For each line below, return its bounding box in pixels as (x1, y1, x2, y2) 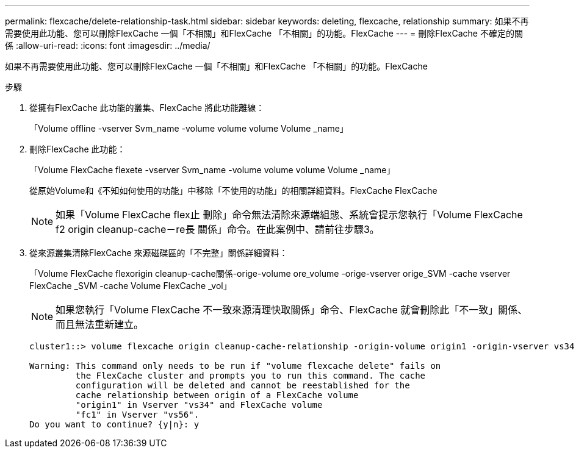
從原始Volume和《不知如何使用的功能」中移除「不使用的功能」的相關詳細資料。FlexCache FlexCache (29, 185, 437, 196)
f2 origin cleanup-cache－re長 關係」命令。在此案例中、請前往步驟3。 (56, 223, 380, 235)
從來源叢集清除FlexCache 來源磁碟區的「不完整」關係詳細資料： (29, 248, 288, 258)
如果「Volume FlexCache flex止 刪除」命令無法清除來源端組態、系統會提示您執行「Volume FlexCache (56, 209, 523, 221)
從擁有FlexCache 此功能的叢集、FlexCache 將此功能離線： (29, 102, 265, 113)
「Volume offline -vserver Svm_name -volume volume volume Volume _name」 (29, 123, 348, 134)
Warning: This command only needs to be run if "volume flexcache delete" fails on (29, 361, 441, 371)
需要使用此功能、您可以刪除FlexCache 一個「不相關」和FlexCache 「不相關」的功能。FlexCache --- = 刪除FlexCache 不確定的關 (5, 28, 523, 38)
